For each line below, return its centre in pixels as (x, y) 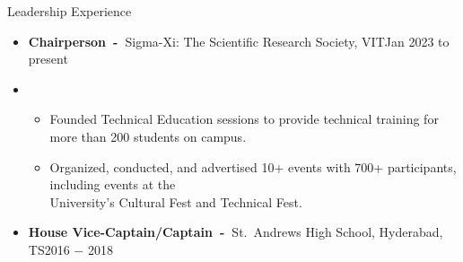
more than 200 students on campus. (148, 136)
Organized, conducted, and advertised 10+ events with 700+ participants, (253, 166)
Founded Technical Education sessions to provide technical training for (244, 119)
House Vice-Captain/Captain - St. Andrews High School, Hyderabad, (236, 232)
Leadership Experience (70, 11)
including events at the (113, 184)
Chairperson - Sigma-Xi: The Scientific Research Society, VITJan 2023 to (239, 41)
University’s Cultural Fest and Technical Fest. (176, 201)
